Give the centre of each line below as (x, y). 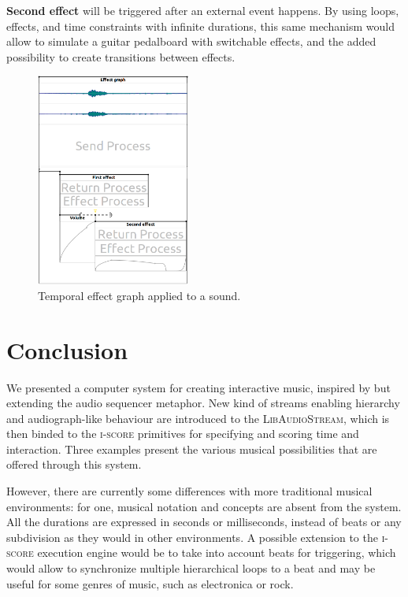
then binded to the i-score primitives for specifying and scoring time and (183, 434)
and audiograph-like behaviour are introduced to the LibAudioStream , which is (198, 418)
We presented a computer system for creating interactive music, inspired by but (198, 387)
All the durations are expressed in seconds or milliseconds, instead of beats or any (204, 522)
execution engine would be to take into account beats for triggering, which (217, 553)
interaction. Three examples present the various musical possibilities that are (192, 449)
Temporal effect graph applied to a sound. (139, 295)
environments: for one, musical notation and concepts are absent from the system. (204, 506)
